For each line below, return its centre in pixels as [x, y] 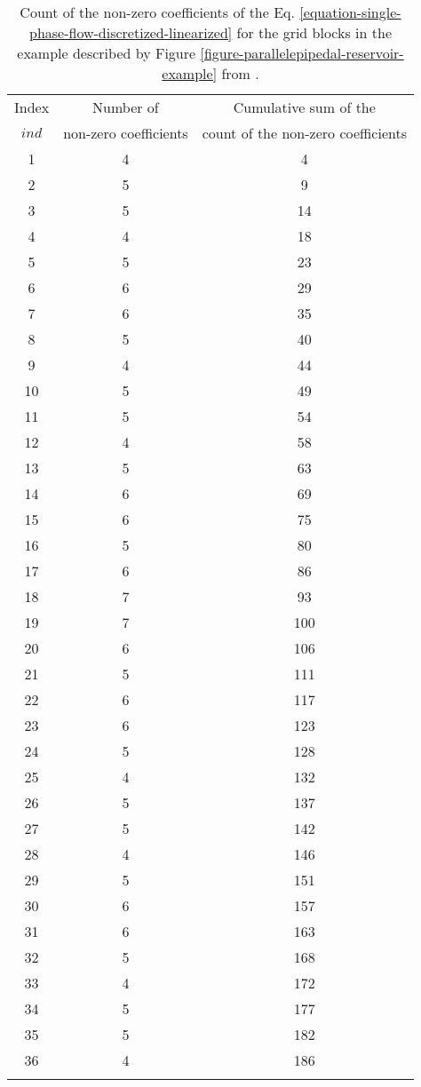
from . [240, 73]
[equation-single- [350, 12]
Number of [126, 107]
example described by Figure [107, 53]
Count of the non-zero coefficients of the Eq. [157, 12]
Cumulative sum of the [304, 107]
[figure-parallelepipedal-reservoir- [302, 53]
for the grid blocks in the [314, 32]
